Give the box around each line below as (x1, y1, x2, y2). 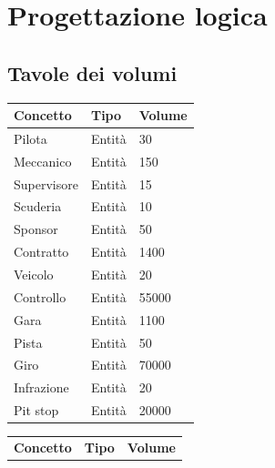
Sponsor (14, 219, 58, 239)
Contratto (14, 242, 69, 261)
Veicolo (14, 264, 54, 283)
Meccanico (14, 151, 72, 170)
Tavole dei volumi (7, 58, 178, 86)
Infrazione (14, 378, 69, 397)
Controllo (14, 287, 66, 306)
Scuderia (14, 197, 62, 216)
